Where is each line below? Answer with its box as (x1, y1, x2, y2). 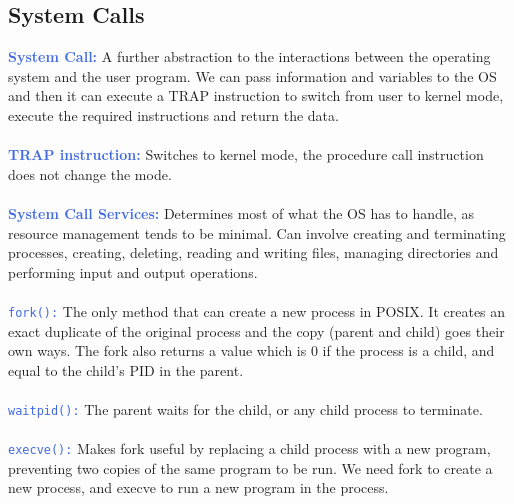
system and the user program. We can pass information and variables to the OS (8, 65, 497, 86)
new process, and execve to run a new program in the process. (8, 477, 389, 498)
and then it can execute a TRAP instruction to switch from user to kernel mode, (8, 85, 504, 106)
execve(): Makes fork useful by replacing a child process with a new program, (8, 438, 491, 459)
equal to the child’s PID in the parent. (8, 359, 244, 380)
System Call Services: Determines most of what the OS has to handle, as (8, 202, 474, 223)
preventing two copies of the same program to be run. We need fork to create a (8, 457, 493, 478)
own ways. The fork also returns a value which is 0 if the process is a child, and (8, 340, 495, 361)
